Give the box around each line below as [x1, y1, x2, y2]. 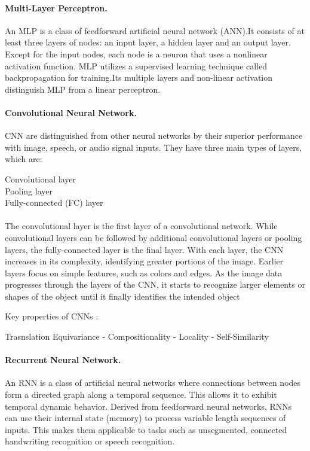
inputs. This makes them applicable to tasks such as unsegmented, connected [5, 423, 287, 435]
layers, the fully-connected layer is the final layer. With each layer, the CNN [5, 243, 284, 255]
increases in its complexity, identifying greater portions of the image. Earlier [5, 255, 284, 267]
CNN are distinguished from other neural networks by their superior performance [5, 129, 303, 142]
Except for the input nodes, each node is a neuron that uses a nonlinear [5, 47, 268, 60]
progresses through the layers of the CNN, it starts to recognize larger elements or [5, 278, 305, 291]
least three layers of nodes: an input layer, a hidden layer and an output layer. [5, 36, 291, 48]
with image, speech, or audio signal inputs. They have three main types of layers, [5, 141, 302, 153]
